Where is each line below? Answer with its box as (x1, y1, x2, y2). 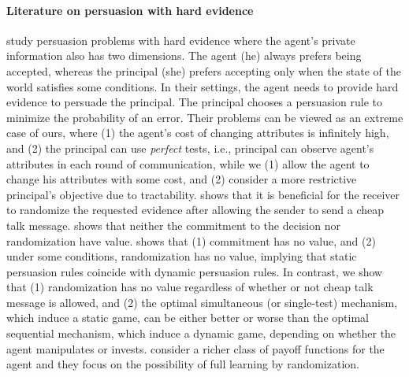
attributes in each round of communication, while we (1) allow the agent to (6, 155, 370, 172)
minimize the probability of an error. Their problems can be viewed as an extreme (6, 109, 403, 125)
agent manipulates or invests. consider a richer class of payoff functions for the (6, 340, 385, 357)
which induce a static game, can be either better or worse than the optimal (6, 309, 369, 326)
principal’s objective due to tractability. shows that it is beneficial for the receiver (6, 186, 400, 202)
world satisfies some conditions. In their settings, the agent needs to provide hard (6, 78, 399, 94)
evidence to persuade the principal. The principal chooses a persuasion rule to (6, 94, 382, 110)
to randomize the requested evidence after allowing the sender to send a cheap (6, 201, 385, 218)
